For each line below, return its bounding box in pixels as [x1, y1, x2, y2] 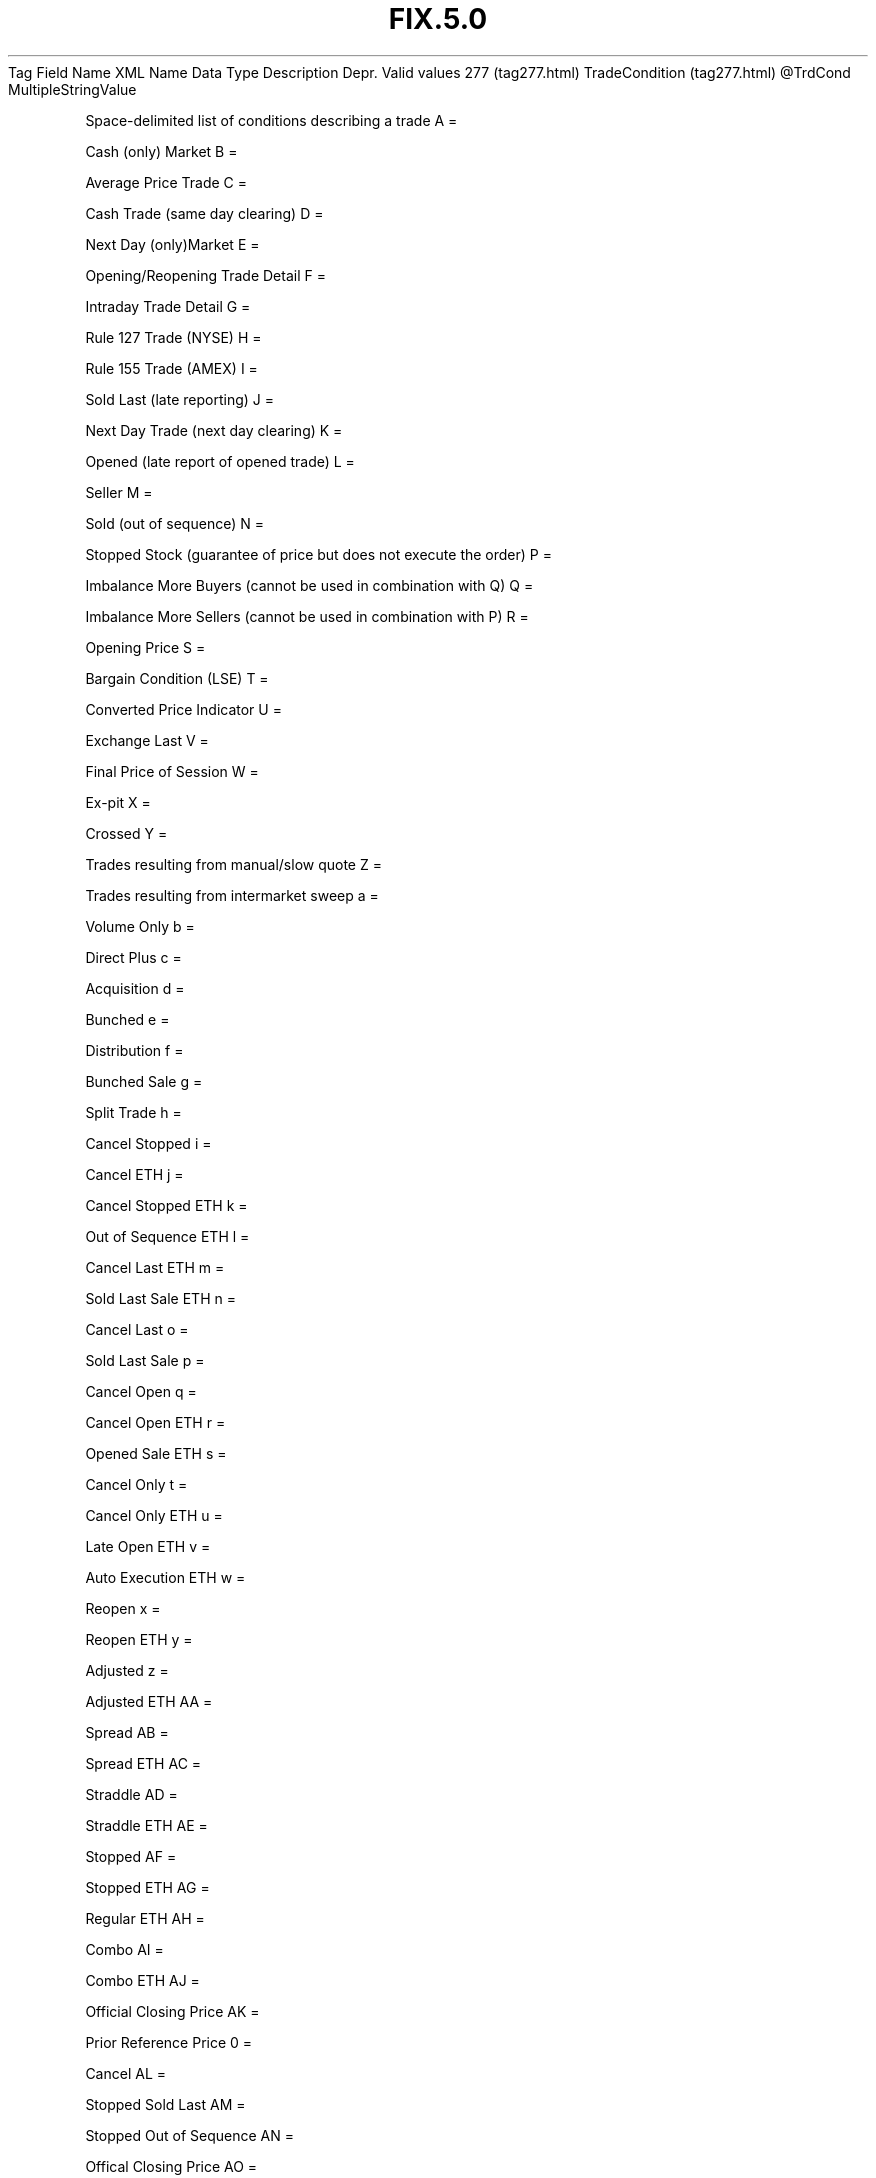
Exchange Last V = [85, 731, 209, 749]
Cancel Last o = [85, 1320, 189, 1338]
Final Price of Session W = [85, 762, 259, 780]
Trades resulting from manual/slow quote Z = [85, 855, 382, 873]
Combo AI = [85, 1940, 164, 1958]
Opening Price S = [85, 638, 206, 656]
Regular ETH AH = [85, 1909, 205, 1927]
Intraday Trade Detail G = [85, 297, 251, 315]
